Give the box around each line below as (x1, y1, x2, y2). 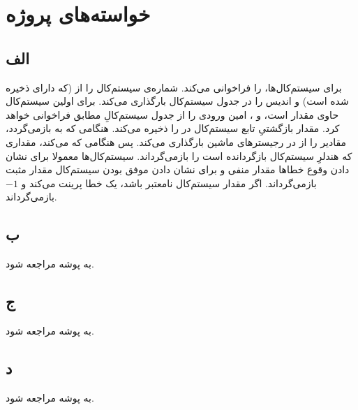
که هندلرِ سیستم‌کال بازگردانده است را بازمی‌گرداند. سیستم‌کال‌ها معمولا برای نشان (6, 148, 352, 163)
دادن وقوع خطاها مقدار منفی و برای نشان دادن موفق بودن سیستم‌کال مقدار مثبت (6, 162, 350, 177)
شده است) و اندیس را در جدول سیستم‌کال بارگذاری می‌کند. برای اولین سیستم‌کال (6, 94, 349, 108)
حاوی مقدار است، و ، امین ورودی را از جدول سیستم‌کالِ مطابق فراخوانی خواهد (6, 107, 339, 122)
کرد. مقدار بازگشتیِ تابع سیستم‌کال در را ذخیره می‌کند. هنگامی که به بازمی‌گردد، (6, 121, 340, 136)
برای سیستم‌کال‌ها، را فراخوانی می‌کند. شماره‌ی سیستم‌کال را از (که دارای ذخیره (6, 80, 342, 94)
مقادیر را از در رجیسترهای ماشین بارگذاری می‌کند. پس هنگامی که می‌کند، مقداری (6, 134, 346, 149)
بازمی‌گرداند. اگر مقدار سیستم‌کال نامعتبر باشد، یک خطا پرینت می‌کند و (21, 175, 317, 190)
